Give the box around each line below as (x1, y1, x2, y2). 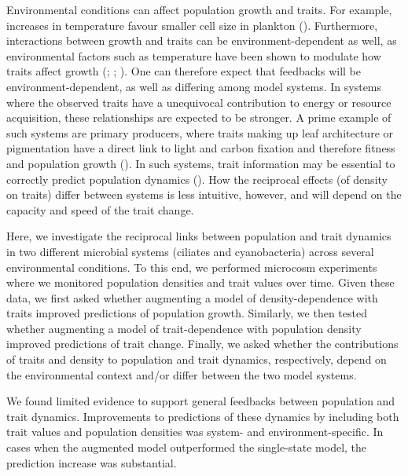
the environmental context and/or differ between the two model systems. (6, 366, 357, 383)
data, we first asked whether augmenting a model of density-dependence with (6, 289, 378, 306)
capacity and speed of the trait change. (6, 201, 194, 218)
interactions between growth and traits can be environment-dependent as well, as (6, 32, 397, 49)
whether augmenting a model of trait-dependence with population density (6, 320, 362, 336)
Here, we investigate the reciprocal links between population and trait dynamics (6, 228, 391, 244)
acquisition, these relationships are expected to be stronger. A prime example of (6, 109, 391, 126)
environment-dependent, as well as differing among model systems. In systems (6, 78, 382, 94)
